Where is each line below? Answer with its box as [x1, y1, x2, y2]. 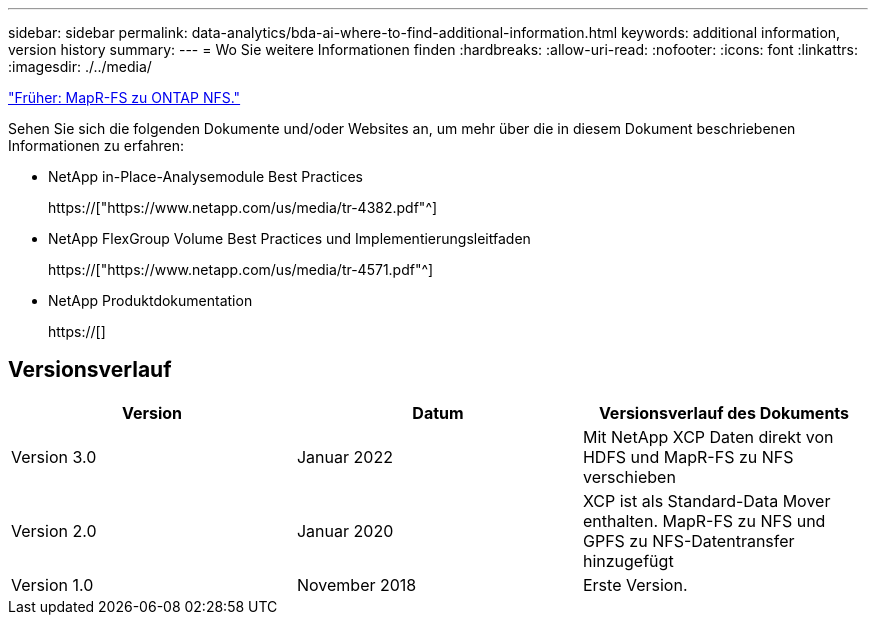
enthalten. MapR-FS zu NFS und [582, 510, 826, 531]
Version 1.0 [11, 574, 94, 595]
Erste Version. [582, 574, 688, 595]
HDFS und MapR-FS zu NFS [582, 446, 794, 467]
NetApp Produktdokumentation [48, 292, 253, 309]
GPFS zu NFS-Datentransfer [582, 530, 795, 551]
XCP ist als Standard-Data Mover [582, 490, 831, 511]
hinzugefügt [582, 550, 674, 571]
